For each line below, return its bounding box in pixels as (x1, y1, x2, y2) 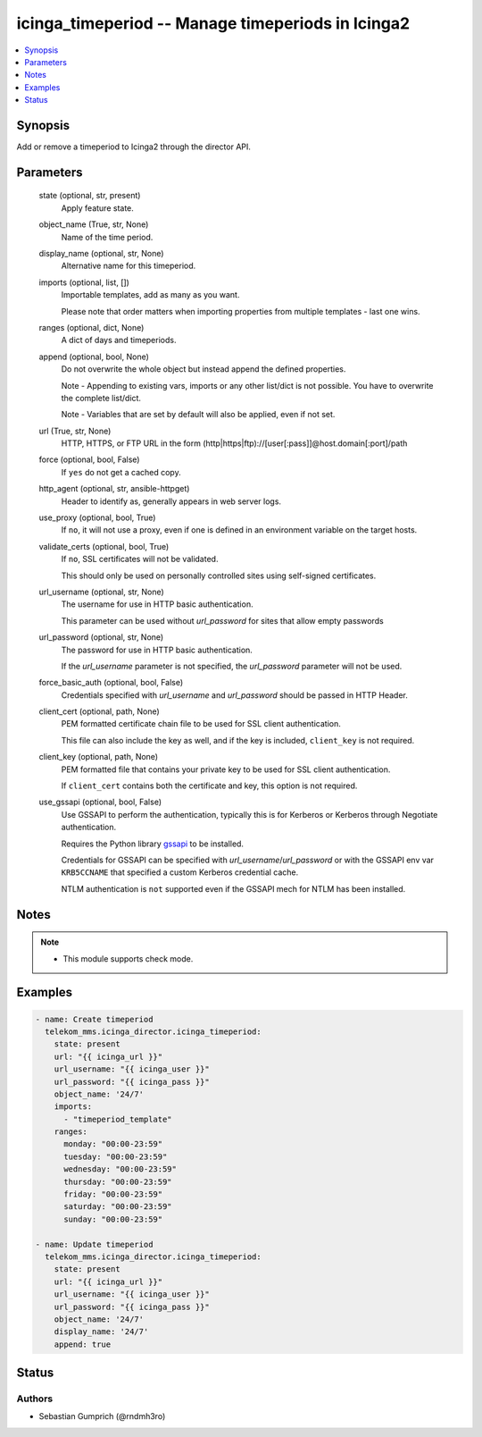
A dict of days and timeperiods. (61, 335, 177, 346)
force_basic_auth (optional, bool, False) (38, 677, 184, 688)
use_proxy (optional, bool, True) (38, 512, 156, 523)
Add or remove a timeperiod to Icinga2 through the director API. (16, 141, 252, 152)
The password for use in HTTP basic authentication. (61, 644, 253, 655)
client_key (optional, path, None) (38, 752, 159, 762)
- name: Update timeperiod (35, 1239, 154, 1249)
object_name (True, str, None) (38, 219, 149, 230)
